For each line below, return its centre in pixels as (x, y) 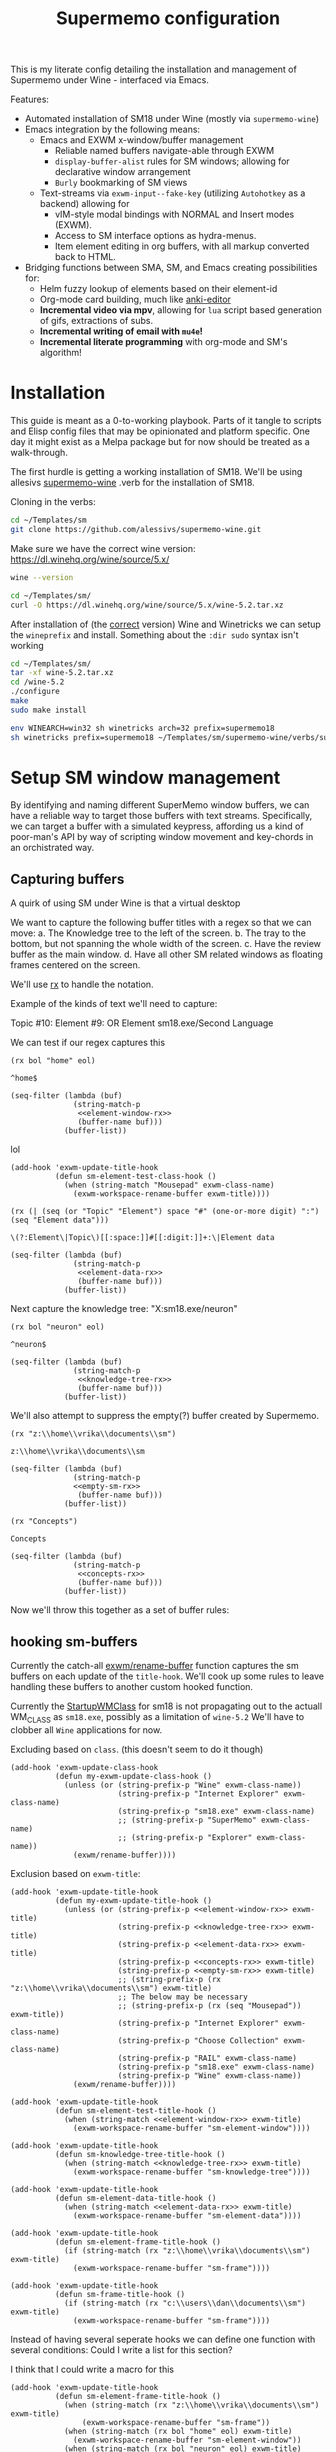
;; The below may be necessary (182, 1997)
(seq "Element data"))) (60, 1220)
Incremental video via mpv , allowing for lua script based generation (181, 310)
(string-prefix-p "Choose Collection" (198, 2040)
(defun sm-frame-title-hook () (120, 2294)
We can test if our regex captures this (88, 1043)
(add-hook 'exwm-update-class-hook (84, 1767)
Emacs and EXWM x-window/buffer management (141, 140)
